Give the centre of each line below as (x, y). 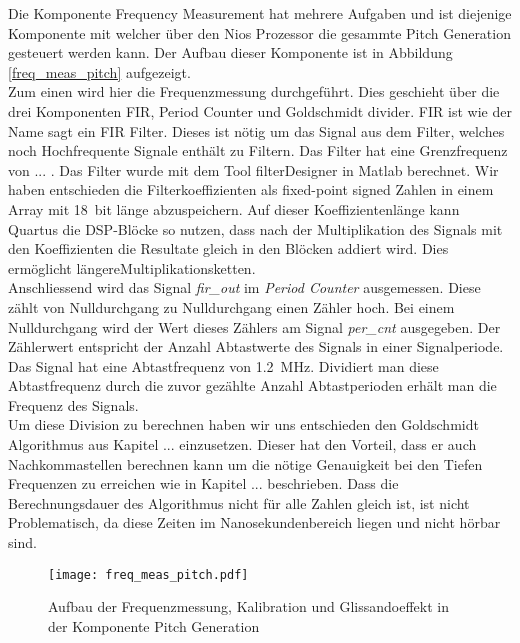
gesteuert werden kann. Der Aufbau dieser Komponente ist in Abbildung (230, 52)
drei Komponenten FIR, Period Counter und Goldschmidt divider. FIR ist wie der (260, 110)
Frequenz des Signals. (73, 404)
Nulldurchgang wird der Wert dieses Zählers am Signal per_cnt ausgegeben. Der (254, 326)
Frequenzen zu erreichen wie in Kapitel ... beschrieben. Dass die (203, 483)
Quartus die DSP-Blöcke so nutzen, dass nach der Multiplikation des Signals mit (255, 228)
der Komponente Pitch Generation (154, 625)
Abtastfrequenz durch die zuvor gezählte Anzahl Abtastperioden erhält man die (252, 385)
